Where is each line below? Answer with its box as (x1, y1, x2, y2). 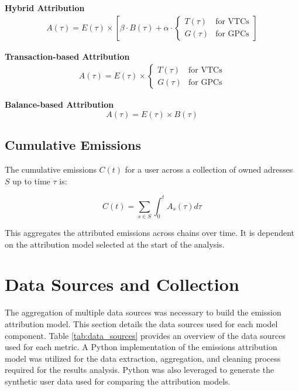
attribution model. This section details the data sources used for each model (5, 317, 278, 330)
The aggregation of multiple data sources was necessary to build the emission (5, 306, 281, 318)
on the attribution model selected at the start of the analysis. (5, 238, 225, 250)
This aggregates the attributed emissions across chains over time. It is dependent (5, 227, 295, 239)
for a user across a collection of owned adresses (125, 163, 293, 176)
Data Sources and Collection (5, 272, 239, 296)
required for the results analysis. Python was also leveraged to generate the (5, 363, 274, 376)
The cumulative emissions (5, 163, 97, 176)
